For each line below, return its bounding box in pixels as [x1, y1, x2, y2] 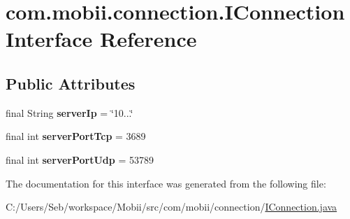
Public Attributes [6, 72, 136, 94]
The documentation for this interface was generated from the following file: [6, 176, 326, 190]
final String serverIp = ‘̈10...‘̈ [6, 105, 133, 120]
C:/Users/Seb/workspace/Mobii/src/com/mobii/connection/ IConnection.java [6, 199, 337, 214]
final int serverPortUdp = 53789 [6, 152, 154, 167]
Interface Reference [6, 24, 197, 53]
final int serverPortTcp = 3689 [6, 129, 146, 143]
